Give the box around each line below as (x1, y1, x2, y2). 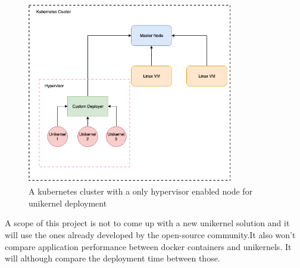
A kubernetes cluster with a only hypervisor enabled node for (29, 185, 253, 198)
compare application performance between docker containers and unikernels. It (5, 240, 292, 252)
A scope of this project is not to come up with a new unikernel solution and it (5, 217, 290, 229)
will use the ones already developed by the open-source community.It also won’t (5, 228, 296, 241)
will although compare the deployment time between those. (5, 252, 220, 264)
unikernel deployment (29, 196, 107, 209)
